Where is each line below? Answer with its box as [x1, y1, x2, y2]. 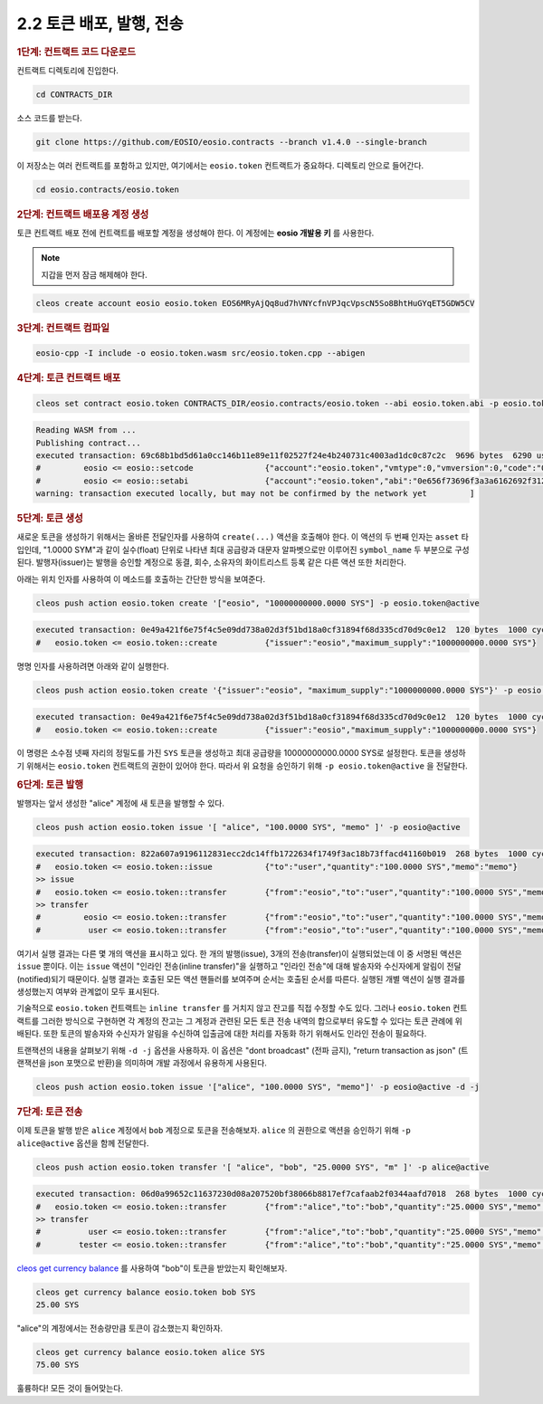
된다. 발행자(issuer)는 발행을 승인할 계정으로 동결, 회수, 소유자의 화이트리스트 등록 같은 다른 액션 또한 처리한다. [16, 557, 407, 568]
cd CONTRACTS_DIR [35, 89, 113, 100]
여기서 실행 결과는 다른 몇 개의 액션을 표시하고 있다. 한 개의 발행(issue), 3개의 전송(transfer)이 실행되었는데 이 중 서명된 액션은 [16, 948, 462, 959]
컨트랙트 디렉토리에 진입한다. [16, 64, 119, 76]
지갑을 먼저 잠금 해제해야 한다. [41, 269, 148, 280]
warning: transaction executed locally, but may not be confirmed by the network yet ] [35, 489, 475, 499]
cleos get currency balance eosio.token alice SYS [35, 1347, 266, 1358]
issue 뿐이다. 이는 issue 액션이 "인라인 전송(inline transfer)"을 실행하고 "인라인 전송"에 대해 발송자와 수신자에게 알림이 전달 [16, 960, 462, 972]
